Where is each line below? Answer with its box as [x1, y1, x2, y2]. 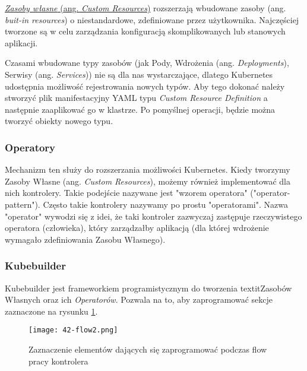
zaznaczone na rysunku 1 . [5, 305, 98, 317]
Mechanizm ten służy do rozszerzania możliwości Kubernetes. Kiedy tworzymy [5, 163, 290, 176]
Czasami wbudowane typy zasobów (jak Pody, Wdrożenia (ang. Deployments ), [5, 56, 289, 69]
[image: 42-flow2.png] [29, 326, 118, 335]
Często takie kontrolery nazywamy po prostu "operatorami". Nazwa [43, 198, 288, 210]
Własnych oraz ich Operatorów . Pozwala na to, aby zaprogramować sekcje [5, 293, 273, 306]
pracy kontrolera [29, 354, 88, 367]
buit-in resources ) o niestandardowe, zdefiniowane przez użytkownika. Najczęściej [5, 13, 299, 26]
